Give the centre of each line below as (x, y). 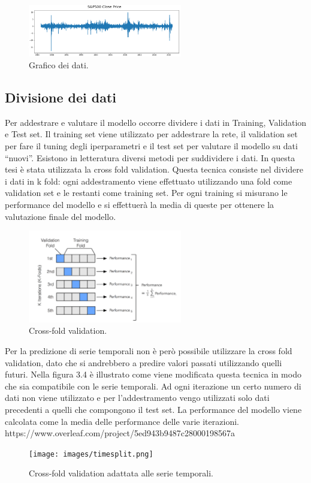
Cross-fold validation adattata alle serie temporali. (121, 473)
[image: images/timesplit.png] (91, 454)
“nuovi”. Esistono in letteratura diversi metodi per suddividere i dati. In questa (150, 157)
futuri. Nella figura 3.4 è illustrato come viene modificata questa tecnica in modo (153, 374)
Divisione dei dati (61, 97)
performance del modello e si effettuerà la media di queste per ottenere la (140, 204)
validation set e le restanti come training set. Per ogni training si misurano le (146, 193)
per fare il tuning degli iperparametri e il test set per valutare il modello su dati (151, 145)
